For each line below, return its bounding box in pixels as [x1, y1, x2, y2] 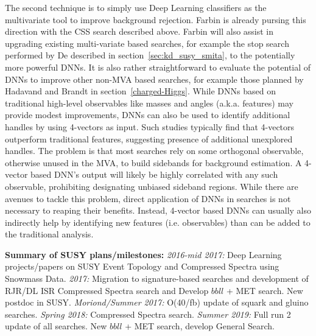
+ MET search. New [226, 284, 303, 296]
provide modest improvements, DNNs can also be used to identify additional [5, 108, 290, 121]
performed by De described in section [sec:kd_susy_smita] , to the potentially [5, 49, 295, 61]
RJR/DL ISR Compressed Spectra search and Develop [5, 284, 209, 296]
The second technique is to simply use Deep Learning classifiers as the [5, 1, 267, 13]
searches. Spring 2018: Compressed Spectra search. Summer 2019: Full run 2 [5, 307, 291, 320]
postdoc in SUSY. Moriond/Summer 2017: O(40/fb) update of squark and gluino [5, 296, 309, 309]
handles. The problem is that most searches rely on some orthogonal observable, [5, 144, 304, 157]
